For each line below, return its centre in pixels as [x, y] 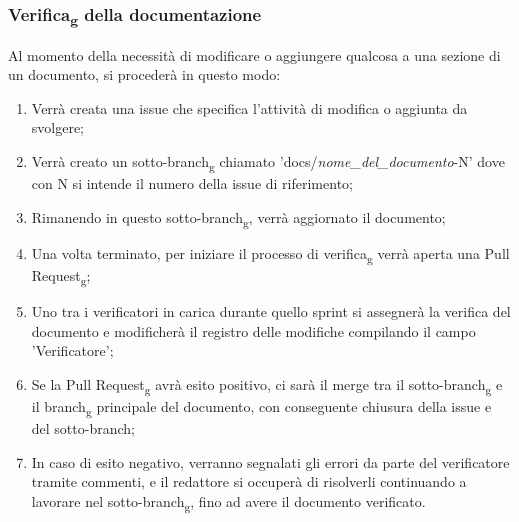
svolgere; [58, 127]
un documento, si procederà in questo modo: [144, 74]
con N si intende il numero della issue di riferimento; [192, 183]
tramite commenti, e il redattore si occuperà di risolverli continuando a [249, 481]
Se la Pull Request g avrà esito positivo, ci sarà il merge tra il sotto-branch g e [267, 385]
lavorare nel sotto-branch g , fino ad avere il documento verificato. [228, 502]
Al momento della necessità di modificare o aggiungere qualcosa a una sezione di [254, 54]
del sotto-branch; [83, 428]
